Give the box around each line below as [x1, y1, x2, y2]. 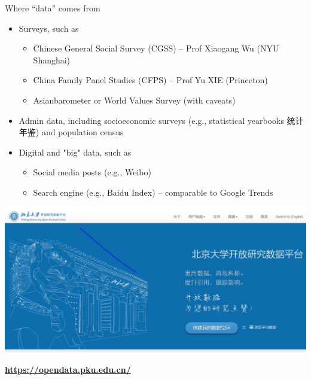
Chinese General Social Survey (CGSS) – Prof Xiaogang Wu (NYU [33, 42, 279, 54]
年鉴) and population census [19, 126, 124, 138]
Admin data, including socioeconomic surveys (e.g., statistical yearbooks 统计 [19, 114, 304, 126]
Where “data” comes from [5, 2, 100, 14]
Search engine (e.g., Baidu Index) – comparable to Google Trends [33, 186, 273, 198]
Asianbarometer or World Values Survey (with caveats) [33, 93, 236, 106]
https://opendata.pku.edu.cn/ [5, 363, 131, 375]
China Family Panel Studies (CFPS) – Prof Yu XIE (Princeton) [33, 74, 268, 86]
